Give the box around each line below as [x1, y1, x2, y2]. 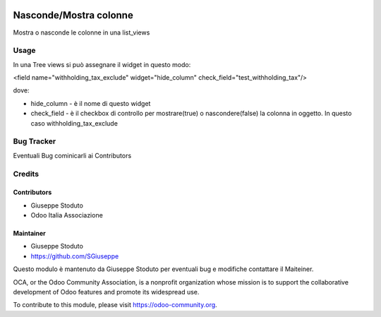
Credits [13, 169, 39, 179]
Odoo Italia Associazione [30, 211, 104, 220]
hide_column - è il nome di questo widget [30, 99, 151, 107]
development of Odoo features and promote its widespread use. [13, 288, 200, 297]
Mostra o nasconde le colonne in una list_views [13, 28, 150, 37]
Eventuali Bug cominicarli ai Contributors [13, 151, 132, 160]
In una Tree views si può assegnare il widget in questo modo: [13, 60, 191, 68]
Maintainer [13, 229, 46, 238]
